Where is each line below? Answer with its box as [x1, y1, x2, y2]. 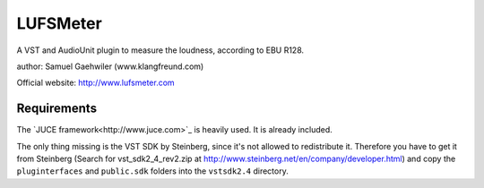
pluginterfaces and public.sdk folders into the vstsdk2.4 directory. [16, 166, 289, 176]
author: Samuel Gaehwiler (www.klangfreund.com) [16, 61, 204, 72]
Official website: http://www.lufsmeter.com [16, 77, 175, 89]
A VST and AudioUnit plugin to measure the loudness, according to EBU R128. [16, 45, 305, 56]
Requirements [16, 101, 98, 116]
